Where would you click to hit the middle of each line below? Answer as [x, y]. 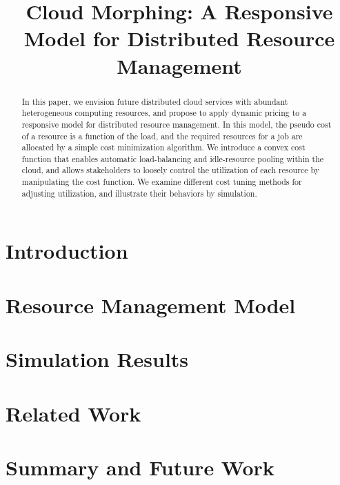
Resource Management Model [151, 305]
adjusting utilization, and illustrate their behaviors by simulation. [139, 193]
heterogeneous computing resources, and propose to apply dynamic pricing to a [164, 113]
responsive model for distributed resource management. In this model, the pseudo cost [177, 124]
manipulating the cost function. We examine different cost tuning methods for [162, 182]
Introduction [67, 251]
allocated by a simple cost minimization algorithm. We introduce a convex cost [163, 147]
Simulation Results [97, 359]
